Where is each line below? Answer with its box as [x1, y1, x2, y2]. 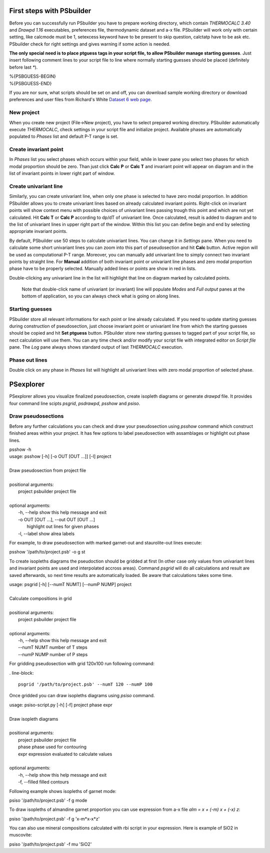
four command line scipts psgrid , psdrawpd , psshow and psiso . [9, 400, 140, 406]
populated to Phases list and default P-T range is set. [9, 133, 118, 140]
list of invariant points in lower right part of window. [9, 170, 115, 176]
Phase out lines [9, 356, 47, 363]
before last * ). [9, 64, 38, 70]
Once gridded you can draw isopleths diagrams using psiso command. [9, 693, 155, 699]
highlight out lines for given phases [26, 523, 99, 529]
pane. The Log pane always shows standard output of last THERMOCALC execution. [9, 344, 183, 350]
